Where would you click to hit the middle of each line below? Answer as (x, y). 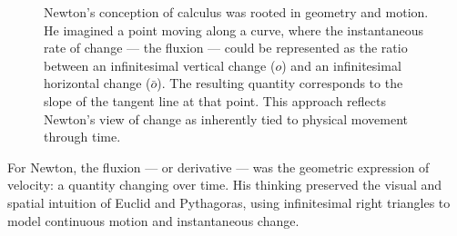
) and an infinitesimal (341, 65)
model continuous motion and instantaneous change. (153, 220)
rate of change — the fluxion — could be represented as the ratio (226, 48)
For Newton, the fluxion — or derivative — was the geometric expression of (218, 167)
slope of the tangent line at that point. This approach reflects (215, 100)
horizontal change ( (97, 83)
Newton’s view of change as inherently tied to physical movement (226, 118)
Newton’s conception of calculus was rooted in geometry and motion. (236, 12)
